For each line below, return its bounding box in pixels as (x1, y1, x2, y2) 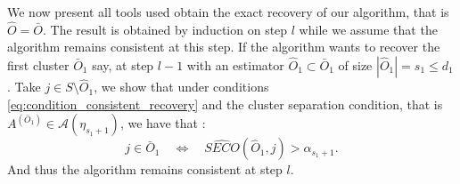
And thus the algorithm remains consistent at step (7, 160, 283, 179)
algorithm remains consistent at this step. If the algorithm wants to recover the (7, 37, 440, 56)
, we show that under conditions (94, 77, 269, 96)
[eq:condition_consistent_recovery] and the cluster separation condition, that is (7, 94, 443, 113)
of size (338, 56, 373, 74)
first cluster (7, 56, 70, 74)
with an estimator (186, 56, 284, 74)
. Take (7, 77, 41, 96)
